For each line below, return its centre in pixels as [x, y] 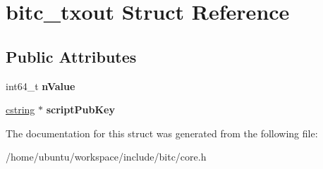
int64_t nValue [41, 86]
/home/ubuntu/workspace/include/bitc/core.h [106, 157]
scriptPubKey [80, 109]
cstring [20, 109]
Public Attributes [71, 56]
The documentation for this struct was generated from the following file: [162, 133]
